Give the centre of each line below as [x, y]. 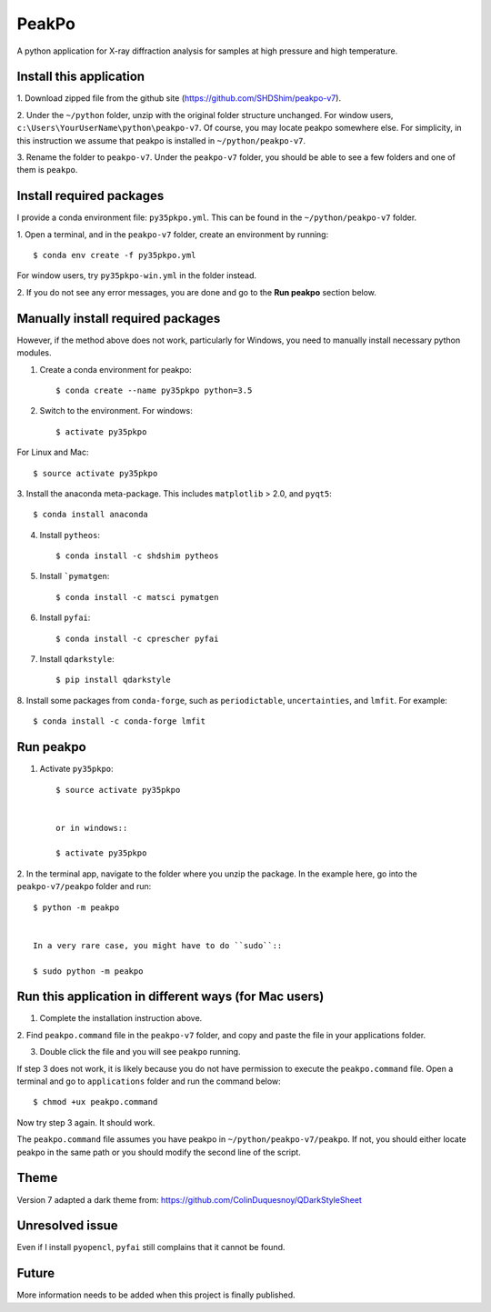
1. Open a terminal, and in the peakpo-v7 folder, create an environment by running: [173, 234]
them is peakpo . [47, 170]
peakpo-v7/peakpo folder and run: [84, 886]
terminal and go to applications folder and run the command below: [149, 1081]
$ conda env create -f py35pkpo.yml [115, 255]
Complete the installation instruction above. [121, 1018]
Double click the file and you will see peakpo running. [140, 1052]
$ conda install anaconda [91, 515]
